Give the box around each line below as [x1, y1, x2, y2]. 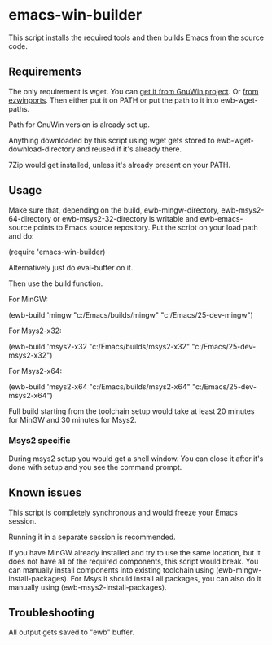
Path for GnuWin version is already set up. [8, 120, 151, 129]
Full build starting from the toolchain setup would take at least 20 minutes [8, 406, 255, 416]
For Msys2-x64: [8, 366, 63, 375]
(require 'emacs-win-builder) [8, 247, 106, 257]
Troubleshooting [8, 606, 95, 620]
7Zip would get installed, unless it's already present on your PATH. [8, 160, 230, 169]
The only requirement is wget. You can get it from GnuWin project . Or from [8, 86, 259, 96]
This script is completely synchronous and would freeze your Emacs [8, 507, 238, 517]
